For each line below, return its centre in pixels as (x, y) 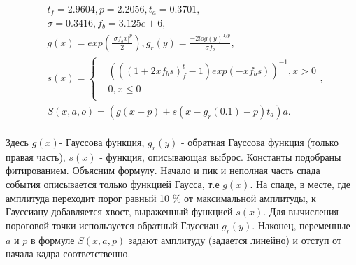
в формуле (52, 239)
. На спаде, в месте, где (300, 184)
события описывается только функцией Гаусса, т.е (113, 184)
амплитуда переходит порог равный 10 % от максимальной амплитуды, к (161, 198)
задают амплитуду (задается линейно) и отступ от (235, 239)
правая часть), (36, 156)
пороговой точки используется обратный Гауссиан (112, 225)
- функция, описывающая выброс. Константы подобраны (220, 156)
